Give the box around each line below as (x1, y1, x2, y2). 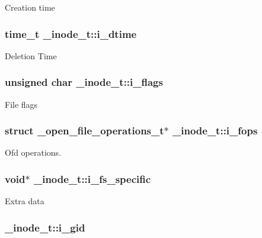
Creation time (5, 1, 55, 13)
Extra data (5, 195, 44, 207)
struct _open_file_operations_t (5, 123, 164, 138)
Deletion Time (5, 49, 57, 62)
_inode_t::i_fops (172, 123, 258, 138)
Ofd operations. (5, 146, 62, 159)
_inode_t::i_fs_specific (33, 171, 151, 186)
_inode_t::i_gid (5, 220, 85, 234)
